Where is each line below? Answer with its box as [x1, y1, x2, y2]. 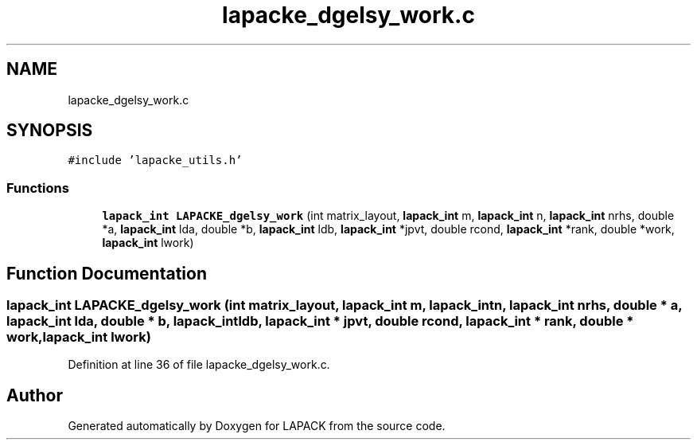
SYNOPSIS [6, 120, 93, 141]
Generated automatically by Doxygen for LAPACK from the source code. [68, 419, 446, 433]
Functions [6, 179, 69, 196]
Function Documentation [6, 263, 207, 284]
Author [6, 385, 63, 405]
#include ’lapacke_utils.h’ [68, 154, 243, 167]
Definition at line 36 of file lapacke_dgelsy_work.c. [68, 358, 330, 372]
